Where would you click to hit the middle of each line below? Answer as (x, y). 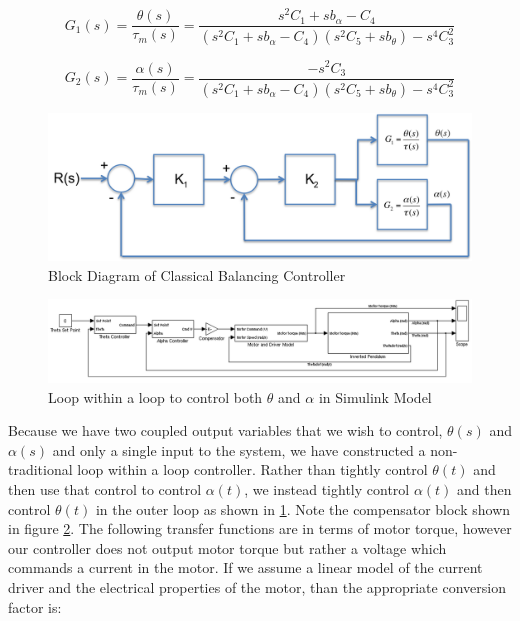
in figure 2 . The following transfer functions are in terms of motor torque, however (260, 528)
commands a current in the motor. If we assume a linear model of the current (245, 567)
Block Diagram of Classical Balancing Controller (197, 274)
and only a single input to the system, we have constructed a (239, 449)
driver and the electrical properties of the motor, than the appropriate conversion (257, 586)
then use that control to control (105, 489)
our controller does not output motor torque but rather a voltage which (227, 547)
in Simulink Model (375, 396)
